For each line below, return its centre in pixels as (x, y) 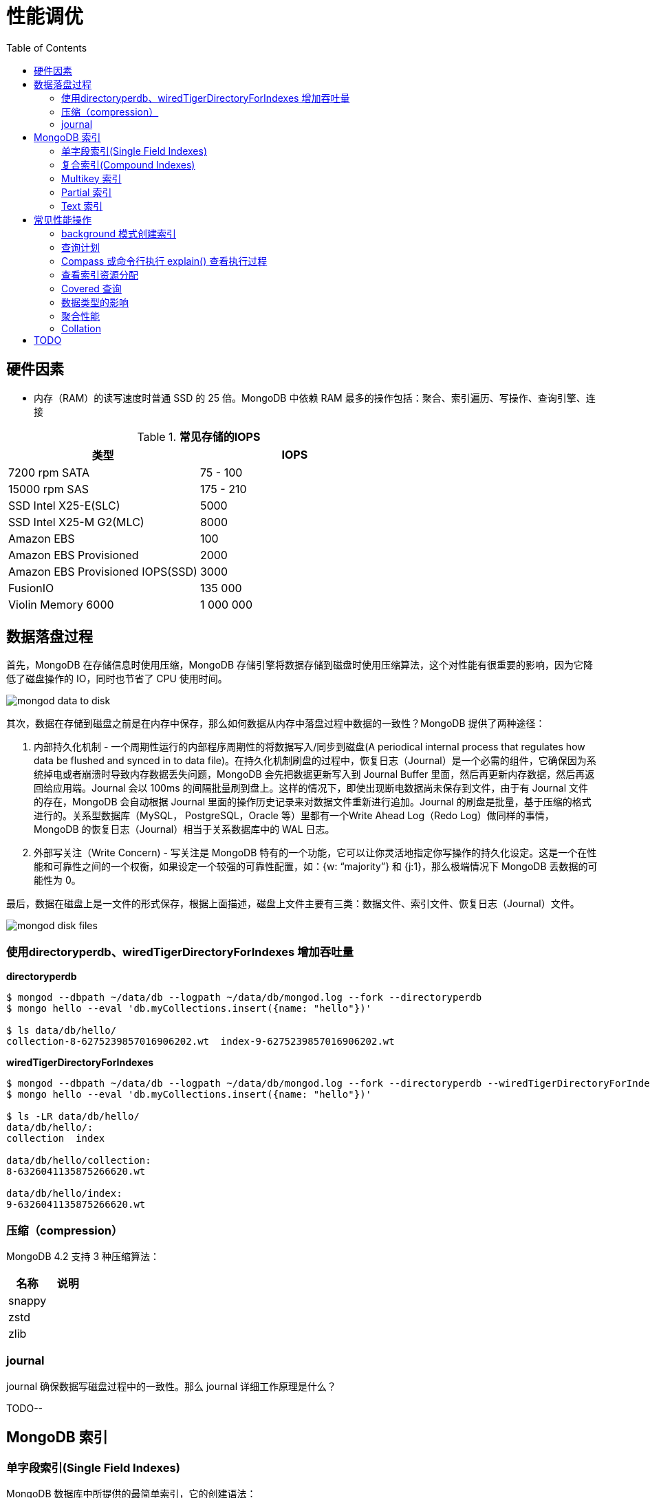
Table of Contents (47, 47)
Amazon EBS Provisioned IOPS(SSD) (103, 571)
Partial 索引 (87, 192)
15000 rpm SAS (48, 489)
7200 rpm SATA (49, 472)
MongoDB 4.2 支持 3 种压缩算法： (83, 1256)
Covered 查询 (91, 288)
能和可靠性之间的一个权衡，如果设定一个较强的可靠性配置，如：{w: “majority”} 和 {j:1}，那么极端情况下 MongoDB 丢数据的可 (316, 867)
